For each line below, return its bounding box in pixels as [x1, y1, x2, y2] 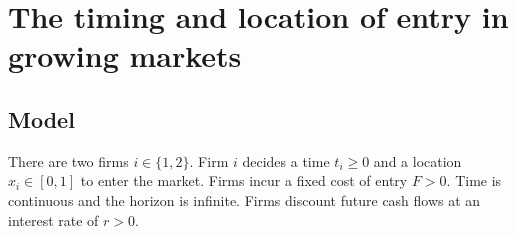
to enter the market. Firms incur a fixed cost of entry [80, 170, 408, 191]
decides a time [242, 150, 330, 171]
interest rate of [8, 209, 99, 230]
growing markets [8, 35, 242, 76]
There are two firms [8, 150, 129, 171]
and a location [373, 150, 462, 171]
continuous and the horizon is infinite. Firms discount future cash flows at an [8, 189, 481, 210]
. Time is [446, 170, 502, 191]
